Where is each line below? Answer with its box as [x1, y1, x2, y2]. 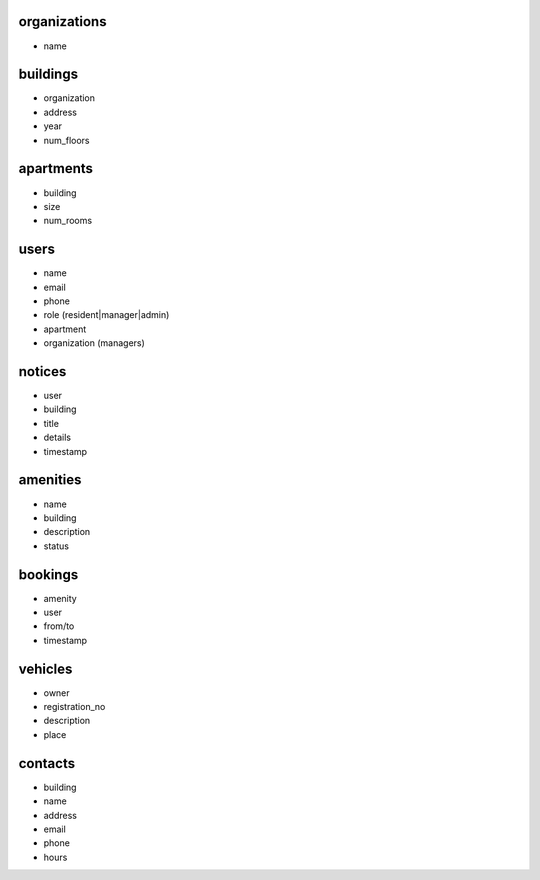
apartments [18, 160, 94, 177]
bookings [18, 566, 79, 583]
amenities [18, 471, 82, 489]
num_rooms [43, 215, 93, 227]
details [43, 431, 72, 444]
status [43, 540, 70, 552]
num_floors [43, 134, 90, 146]
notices [18, 363, 67, 380]
